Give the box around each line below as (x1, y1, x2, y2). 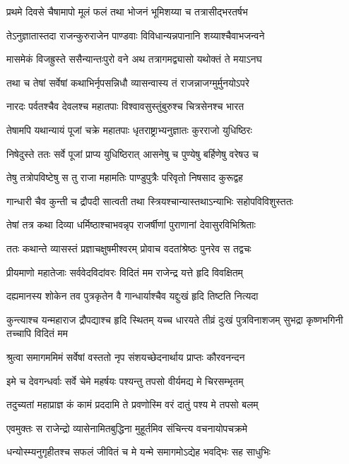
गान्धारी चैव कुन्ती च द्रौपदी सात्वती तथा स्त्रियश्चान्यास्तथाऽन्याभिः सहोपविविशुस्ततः (6, 193, 293, 208)
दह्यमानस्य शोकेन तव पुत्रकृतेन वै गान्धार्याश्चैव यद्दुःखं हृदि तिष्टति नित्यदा (6, 288, 259, 303)
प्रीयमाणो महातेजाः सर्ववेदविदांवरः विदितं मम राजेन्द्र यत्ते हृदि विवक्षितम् (6, 264, 243, 279)
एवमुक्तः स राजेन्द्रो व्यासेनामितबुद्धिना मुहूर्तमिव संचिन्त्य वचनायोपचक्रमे (6, 420, 248, 435)
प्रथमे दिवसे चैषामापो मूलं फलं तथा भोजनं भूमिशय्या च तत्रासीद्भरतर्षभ (6, 4, 248, 18)
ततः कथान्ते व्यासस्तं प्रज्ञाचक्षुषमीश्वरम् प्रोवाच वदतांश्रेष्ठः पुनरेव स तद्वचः (6, 240, 252, 255)
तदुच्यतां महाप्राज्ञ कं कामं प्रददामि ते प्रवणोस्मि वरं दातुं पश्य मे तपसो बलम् (6, 397, 259, 412)
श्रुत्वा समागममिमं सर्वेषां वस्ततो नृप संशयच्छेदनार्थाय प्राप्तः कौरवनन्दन (6, 349, 245, 364)
